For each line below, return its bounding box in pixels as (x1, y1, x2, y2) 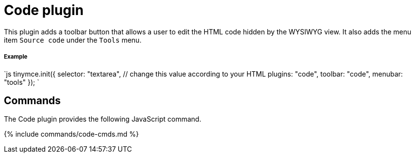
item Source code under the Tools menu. (4, 35, 142, 44)
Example (4, 53, 28, 61)
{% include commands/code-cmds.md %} (4, 130, 139, 139)
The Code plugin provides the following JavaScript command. (4, 115, 201, 124)
